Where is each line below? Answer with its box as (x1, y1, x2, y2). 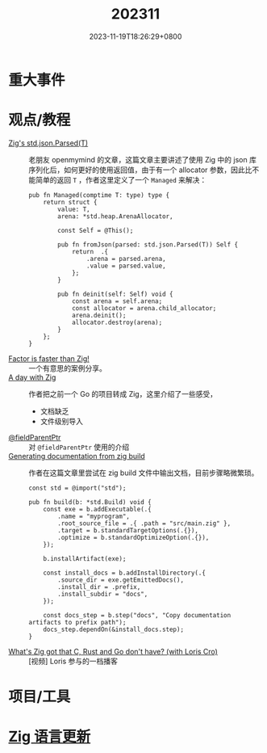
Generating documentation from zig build (8, 451, 145, 461)
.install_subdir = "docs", (57, 590, 148, 598)
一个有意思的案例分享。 (28, 363, 106, 372)
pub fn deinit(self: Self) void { (57, 290, 173, 298)
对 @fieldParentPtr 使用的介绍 (28, 442, 130, 452)
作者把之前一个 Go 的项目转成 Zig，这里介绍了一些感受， (28, 389, 218, 398)
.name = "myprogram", (57, 512, 131, 520)
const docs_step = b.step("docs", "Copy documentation (43, 611, 232, 619)
